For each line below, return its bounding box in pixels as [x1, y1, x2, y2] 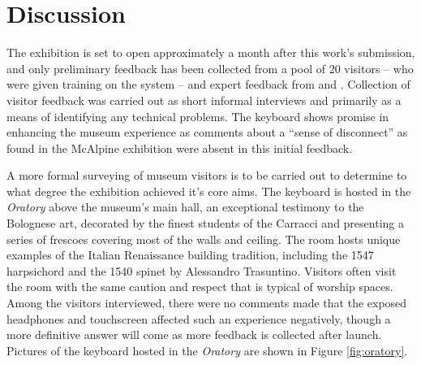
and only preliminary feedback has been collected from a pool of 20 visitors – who [6, 59, 414, 76]
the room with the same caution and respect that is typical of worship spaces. [6, 278, 393, 295]
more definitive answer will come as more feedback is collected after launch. [6, 326, 382, 343]
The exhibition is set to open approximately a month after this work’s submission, [6, 44, 415, 61]
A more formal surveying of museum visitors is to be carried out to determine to [6, 167, 407, 184]
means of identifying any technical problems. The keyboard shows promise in [6, 107, 389, 124]
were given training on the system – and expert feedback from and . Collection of [6, 76, 410, 93]
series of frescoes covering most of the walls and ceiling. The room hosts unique [6, 230, 401, 247]
